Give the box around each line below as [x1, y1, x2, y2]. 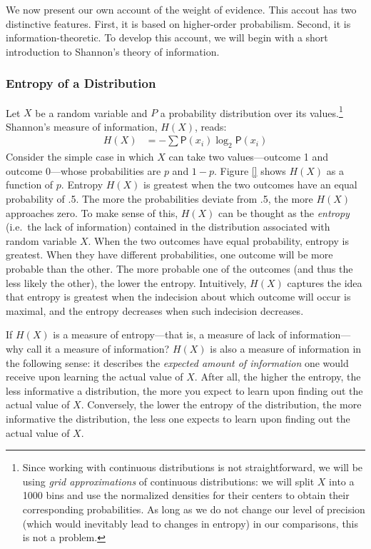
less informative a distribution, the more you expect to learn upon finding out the [6, 383, 363, 398]
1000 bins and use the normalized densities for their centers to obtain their [22, 488, 350, 503]
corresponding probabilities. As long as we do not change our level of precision [22, 501, 365, 516]
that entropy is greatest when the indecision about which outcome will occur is [6, 289, 351, 304]
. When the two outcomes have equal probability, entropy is [88, 233, 349, 248]
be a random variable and [35, 105, 148, 120]
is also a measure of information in [210, 341, 362, 356]
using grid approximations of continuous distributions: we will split [22, 473, 315, 488]
